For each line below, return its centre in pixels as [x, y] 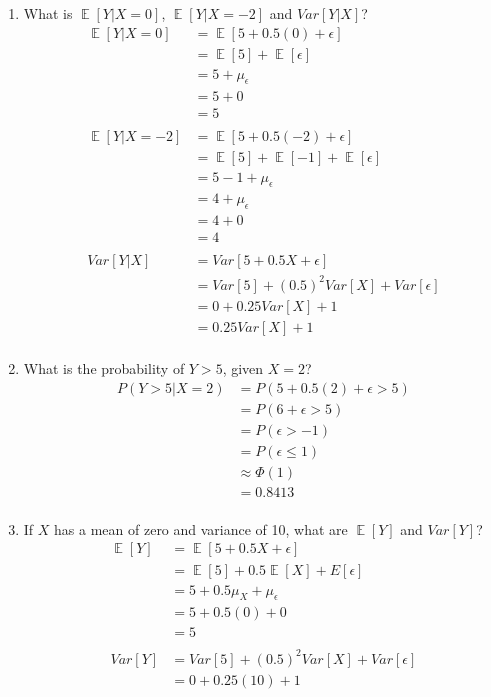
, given [243, 368]
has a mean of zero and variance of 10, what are [201, 528]
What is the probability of [104, 368]
